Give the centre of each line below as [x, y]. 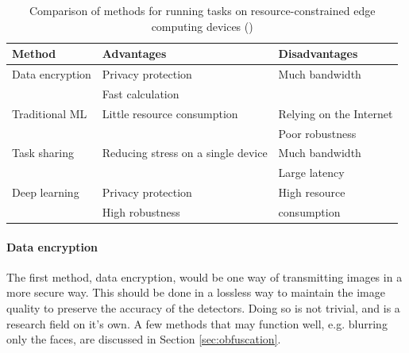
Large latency [311, 173]
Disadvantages [318, 54]
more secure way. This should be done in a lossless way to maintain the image [196, 292]
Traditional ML [50, 113]
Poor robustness [317, 133]
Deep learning [46, 192]
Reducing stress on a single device [185, 153]
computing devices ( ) [202, 26]
